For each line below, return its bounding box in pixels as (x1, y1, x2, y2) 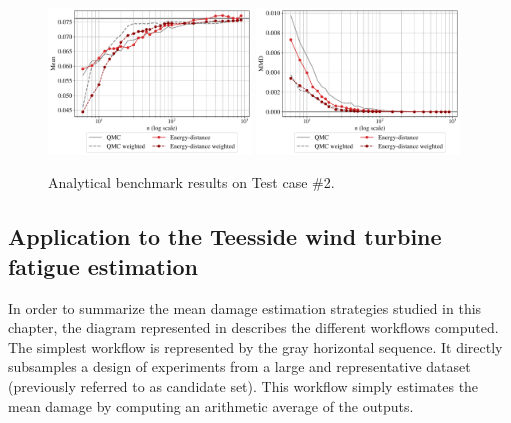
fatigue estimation (8, 250, 198, 281)
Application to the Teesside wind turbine (8, 221, 442, 252)
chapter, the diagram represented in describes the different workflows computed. (8, 317, 499, 338)
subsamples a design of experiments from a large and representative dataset (8, 356, 471, 377)
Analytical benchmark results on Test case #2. (48, 172, 335, 193)
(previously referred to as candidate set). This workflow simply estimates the (8, 376, 479, 397)
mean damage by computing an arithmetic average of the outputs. (8, 395, 414, 416)
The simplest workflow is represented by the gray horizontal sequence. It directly (8, 336, 503, 357)
